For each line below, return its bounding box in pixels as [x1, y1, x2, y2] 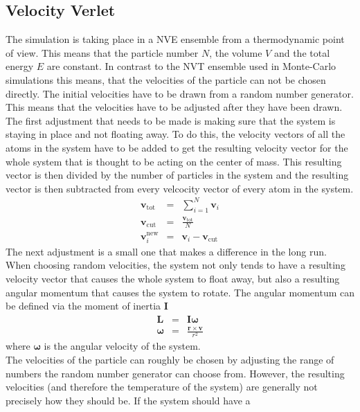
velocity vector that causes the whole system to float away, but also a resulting [6, 271, 340, 285]
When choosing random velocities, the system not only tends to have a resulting [6, 258, 345, 272]
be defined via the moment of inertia [6, 298, 161, 313]
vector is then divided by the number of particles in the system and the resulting [6, 168, 349, 182]
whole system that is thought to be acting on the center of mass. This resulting [6, 154, 342, 168]
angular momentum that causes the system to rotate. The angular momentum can [6, 285, 354, 299]
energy [6, 59, 34, 73]
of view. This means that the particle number [6, 45, 199, 60]
